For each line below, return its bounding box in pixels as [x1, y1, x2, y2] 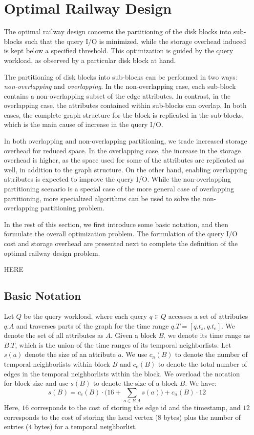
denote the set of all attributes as [4, 330, 104, 340]
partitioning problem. [41, 203, 105, 213]
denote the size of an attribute [25, 349, 116, 359]
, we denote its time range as [164, 330, 250, 340]
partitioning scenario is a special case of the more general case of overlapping [4, 184, 234, 194]
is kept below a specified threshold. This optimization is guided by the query [4, 45, 233, 56]
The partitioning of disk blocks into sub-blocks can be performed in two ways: [4, 71, 237, 82]
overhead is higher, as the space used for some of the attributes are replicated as [4, 155, 244, 165]
